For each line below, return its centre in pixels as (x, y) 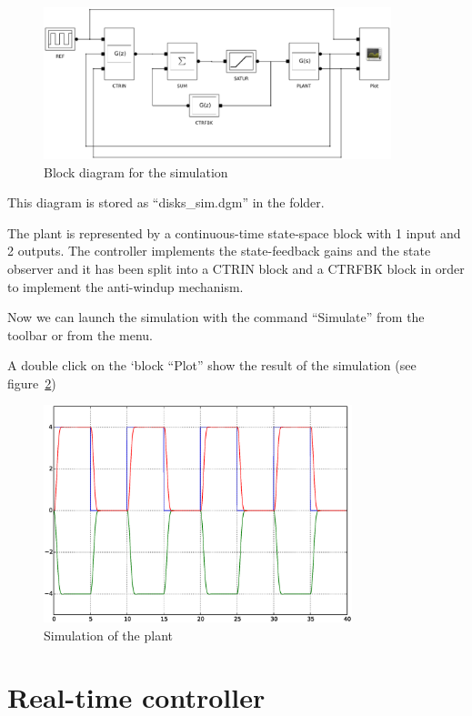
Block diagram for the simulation (136, 171)
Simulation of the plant (108, 635)
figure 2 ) (32, 383)
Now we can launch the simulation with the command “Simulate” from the (216, 317)
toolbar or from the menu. (80, 334)
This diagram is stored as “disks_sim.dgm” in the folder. (166, 202)
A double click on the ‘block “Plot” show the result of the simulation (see (212, 365)
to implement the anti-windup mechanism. (126, 286)
